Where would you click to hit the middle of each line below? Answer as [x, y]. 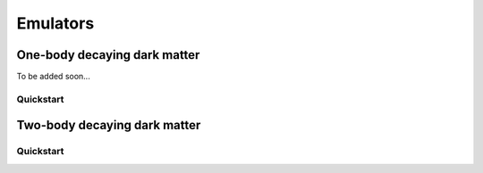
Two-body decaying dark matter [109, 125]
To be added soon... [54, 77]
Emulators [55, 23]
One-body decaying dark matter [108, 55]
